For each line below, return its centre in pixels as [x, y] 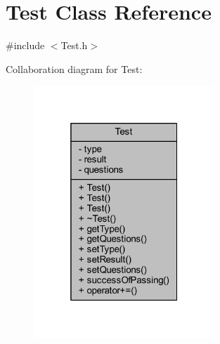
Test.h [74, 45]
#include [25, 45]
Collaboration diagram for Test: [74, 68]
